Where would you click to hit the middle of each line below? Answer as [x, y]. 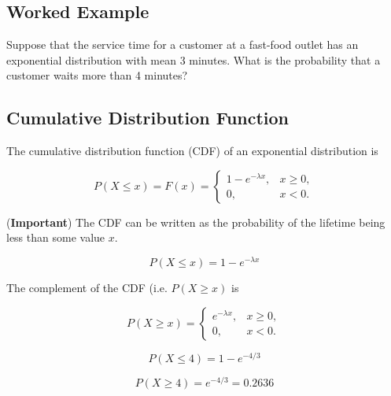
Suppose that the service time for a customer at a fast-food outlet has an [183, 44]
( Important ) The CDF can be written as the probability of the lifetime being [196, 222]
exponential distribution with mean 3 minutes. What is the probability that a [194, 59]
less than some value [56, 237]
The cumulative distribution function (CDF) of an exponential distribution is [192, 151]
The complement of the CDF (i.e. [87, 288]
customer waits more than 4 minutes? [97, 75]
